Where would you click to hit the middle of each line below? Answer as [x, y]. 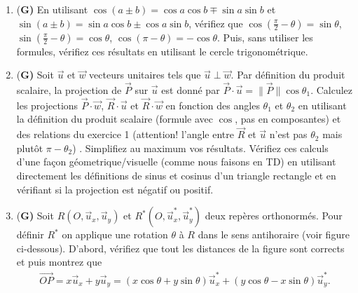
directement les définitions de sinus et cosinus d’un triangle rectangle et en [176, 175]
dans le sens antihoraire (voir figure [274, 234]
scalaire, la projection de [69, 90]
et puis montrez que [59, 262]
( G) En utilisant [52, 9]
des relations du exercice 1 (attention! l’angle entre [125, 134]
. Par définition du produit [288, 75]
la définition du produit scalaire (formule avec [115, 119]
